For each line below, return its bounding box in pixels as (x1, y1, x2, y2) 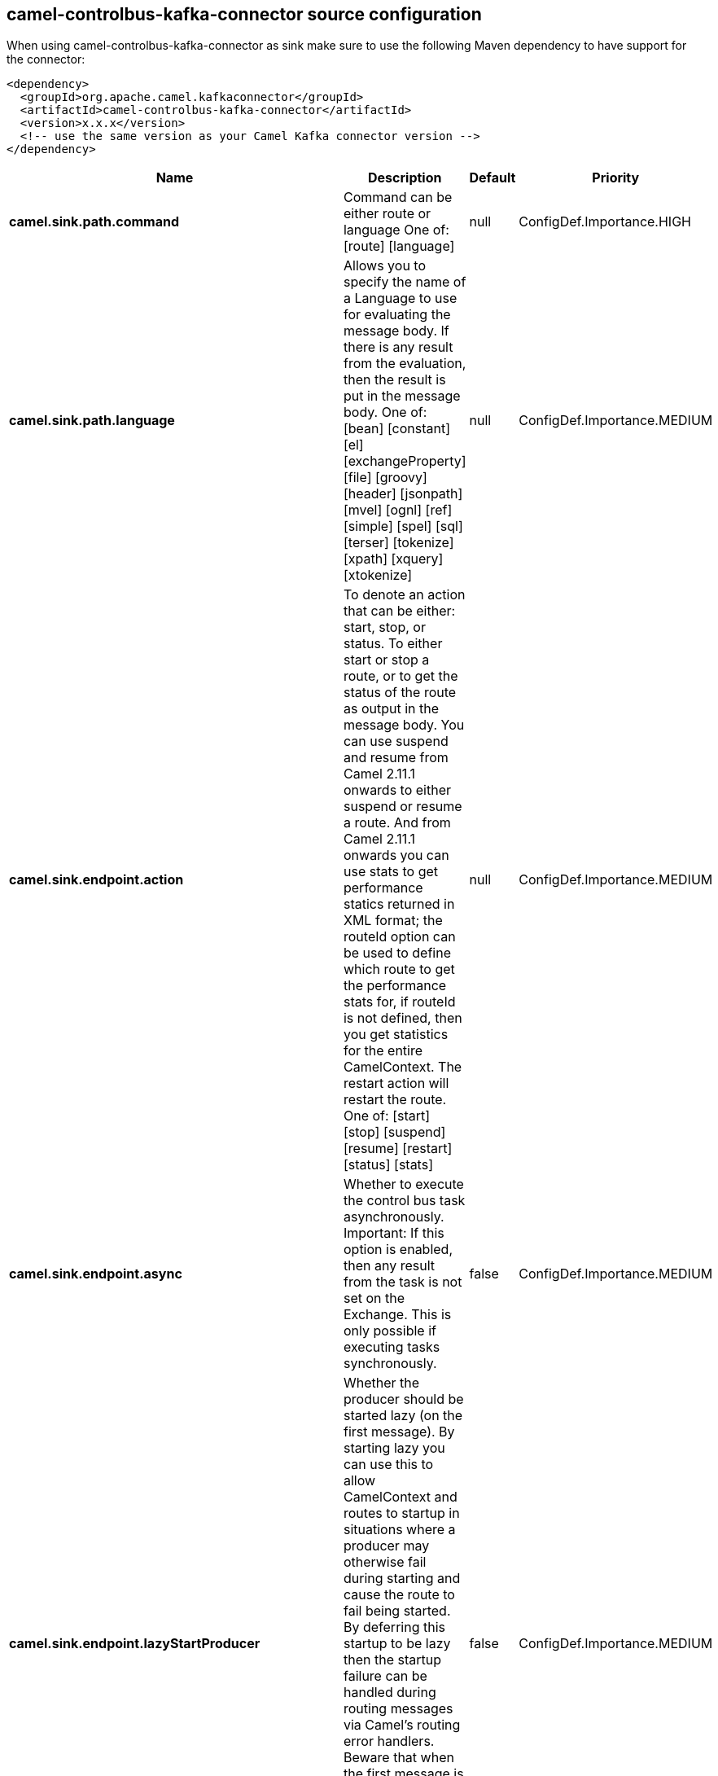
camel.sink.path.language (9, 412, 175, 429)
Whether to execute (343, 1176, 464, 1193)
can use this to (343, 1456, 434, 1473)
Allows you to (343, 257, 427, 274)
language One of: (343, 221, 449, 239)
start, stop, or (343, 619, 426, 636)
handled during (343, 1684, 436, 1701)
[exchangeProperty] (343, 453, 466, 470)
